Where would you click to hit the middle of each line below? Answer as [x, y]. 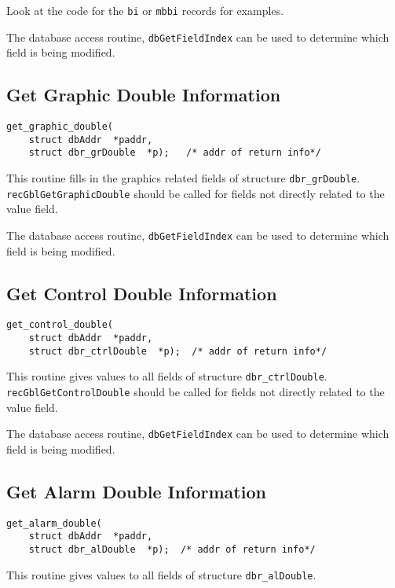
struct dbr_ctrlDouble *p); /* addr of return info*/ [178, 351]
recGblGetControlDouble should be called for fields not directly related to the [196, 392]
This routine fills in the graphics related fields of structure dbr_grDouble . [183, 178]
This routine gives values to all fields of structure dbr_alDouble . [161, 574]
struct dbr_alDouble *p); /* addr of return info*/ [172, 550]
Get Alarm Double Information [136, 491]
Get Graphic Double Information [144, 95]
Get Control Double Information [142, 293]
